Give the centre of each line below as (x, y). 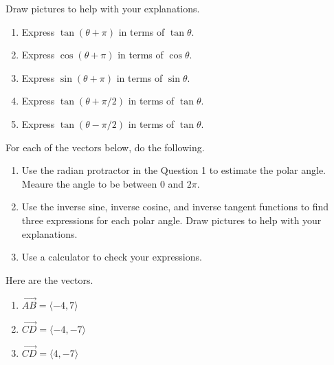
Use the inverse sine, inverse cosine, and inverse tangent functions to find (175, 207)
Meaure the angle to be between (89, 183)
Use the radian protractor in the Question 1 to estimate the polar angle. (174, 170)
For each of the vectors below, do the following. (105, 147)
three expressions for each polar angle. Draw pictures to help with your (171, 220)
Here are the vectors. (49, 279)
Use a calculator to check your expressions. (112, 257)
